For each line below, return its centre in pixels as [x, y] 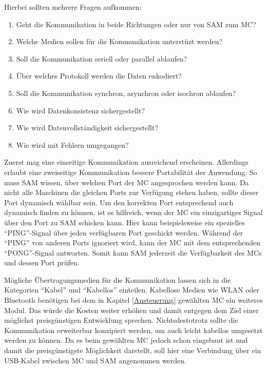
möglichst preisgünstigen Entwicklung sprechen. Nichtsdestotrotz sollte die [121, 320]
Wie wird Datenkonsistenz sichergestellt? [81, 110]
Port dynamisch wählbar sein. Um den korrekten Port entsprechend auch [119, 202]
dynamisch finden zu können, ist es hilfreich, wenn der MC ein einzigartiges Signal [133, 212]
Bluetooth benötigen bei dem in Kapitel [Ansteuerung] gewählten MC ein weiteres [133, 300]
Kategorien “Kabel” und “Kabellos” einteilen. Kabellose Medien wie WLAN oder [132, 290]
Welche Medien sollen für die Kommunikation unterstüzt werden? [119, 41]
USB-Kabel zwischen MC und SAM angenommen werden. [95, 360]
